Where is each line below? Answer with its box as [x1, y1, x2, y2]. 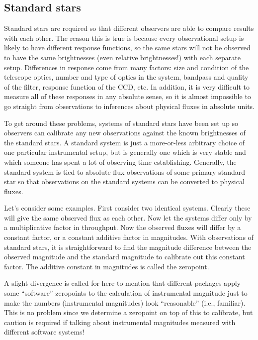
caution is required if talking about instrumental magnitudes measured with [4, 317, 236, 327]
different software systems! [4, 327, 85, 337]
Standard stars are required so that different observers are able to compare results [4, 23, 254, 33]
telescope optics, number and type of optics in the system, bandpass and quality [4, 72, 249, 82]
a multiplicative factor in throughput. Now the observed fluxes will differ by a [4, 222, 241, 232]
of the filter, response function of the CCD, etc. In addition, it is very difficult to [4, 81, 250, 92]
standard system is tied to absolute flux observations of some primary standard [4, 166, 246, 177]
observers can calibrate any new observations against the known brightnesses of [4, 127, 246, 138]
